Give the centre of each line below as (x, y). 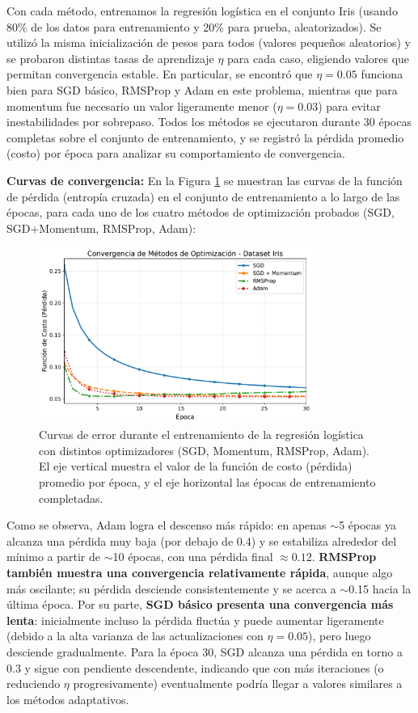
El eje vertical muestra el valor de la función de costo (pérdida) (196, 466)
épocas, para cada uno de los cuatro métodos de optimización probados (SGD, (201, 212)
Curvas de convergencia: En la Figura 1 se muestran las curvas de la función (205, 180)
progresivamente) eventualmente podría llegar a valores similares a (238, 683)
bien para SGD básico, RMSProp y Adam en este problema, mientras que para (202, 89)
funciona (382, 74)
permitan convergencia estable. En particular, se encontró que (160, 74)
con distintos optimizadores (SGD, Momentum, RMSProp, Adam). (204, 450)
